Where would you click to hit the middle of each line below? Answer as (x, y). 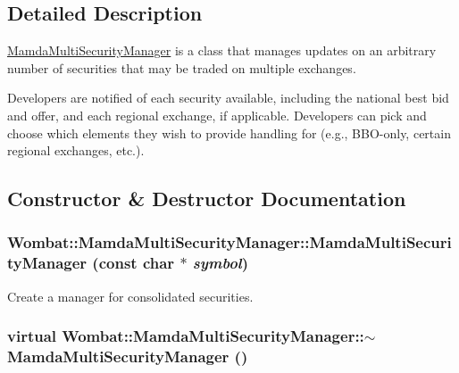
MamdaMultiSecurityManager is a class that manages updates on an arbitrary (222, 50)
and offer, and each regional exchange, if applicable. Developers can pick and (217, 115)
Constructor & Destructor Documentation (207, 199)
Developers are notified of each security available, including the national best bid (228, 98)
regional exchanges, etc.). (76, 150)
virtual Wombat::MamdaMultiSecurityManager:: (186, 336)
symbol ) (221, 263)
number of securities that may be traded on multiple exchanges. (182, 67)
